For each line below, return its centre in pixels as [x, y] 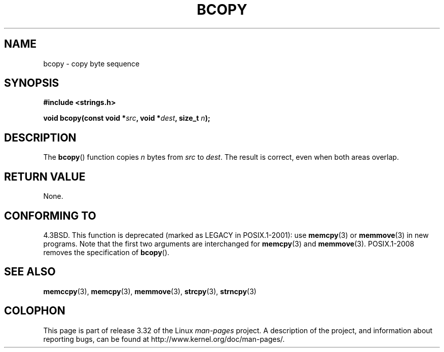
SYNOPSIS [32, 83]
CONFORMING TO [50, 216]
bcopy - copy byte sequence [91, 63]
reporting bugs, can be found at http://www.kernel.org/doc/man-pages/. [164, 339]
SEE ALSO [30, 272]
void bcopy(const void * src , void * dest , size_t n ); [127, 118]
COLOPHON [35, 311]
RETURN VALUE [45, 177]
